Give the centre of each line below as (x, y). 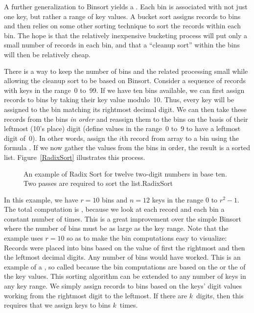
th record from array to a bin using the (180, 138)
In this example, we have (41, 199)
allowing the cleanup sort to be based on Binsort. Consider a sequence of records (125, 80)
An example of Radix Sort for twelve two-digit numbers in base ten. (125, 173)
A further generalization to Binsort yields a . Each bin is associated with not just (126, 6)
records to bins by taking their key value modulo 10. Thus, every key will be (119, 100)
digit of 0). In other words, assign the (60, 138)
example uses (23, 238)
